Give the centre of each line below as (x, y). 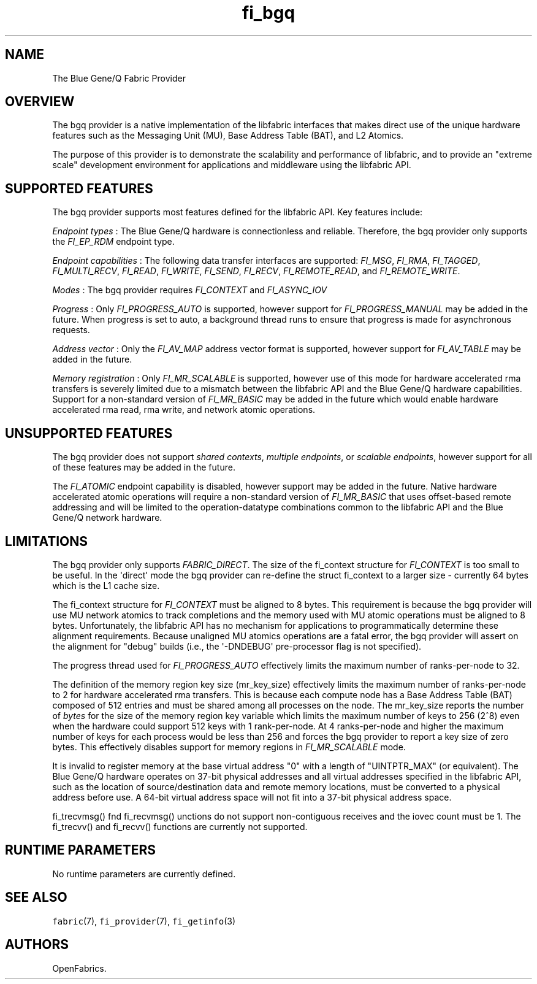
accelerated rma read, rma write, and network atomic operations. (184, 410)
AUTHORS (37, 945)
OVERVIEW (40, 102)
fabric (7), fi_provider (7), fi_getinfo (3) (144, 921)
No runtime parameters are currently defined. (144, 874)
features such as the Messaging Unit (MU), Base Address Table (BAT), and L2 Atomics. (228, 136)
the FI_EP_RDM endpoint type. (113, 242)
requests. (71, 330)
